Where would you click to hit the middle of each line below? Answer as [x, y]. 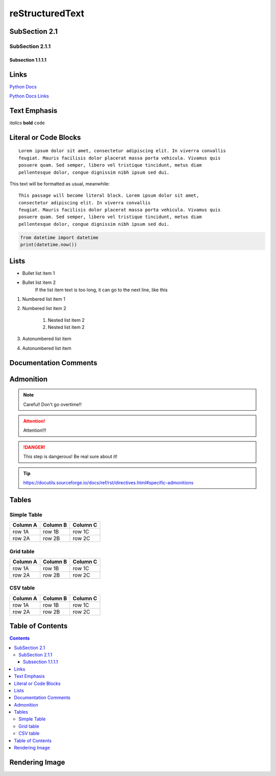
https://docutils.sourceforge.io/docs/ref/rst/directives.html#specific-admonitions [108, 483]
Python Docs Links [29, 96]
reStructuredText [47, 13]
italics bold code [27, 123]
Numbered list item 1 [44, 299]
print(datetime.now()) [49, 245]
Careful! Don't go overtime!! [52, 404]
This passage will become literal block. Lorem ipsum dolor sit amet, [109, 196]
